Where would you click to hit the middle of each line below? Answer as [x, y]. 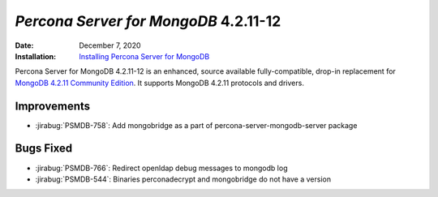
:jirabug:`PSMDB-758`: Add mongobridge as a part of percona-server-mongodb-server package [196, 125]
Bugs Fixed [44, 149]
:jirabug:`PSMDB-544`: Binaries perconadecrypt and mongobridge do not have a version [183, 179]
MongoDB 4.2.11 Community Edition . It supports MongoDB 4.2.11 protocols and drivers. [159, 83]
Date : [24, 45]
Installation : [36, 56]
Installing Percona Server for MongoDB [144, 56]
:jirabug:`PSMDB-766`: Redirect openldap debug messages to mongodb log [161, 168]
